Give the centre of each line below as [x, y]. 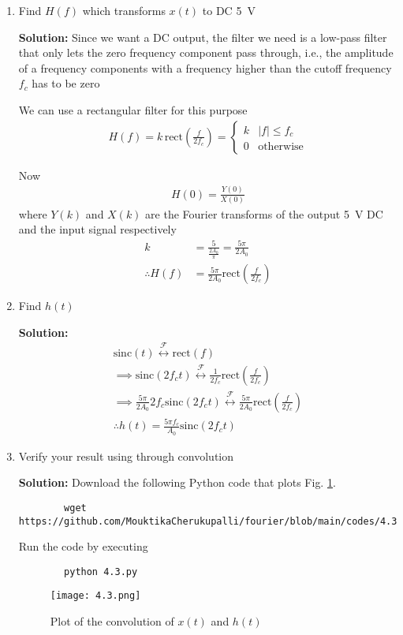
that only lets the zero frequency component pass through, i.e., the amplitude [206, 52]
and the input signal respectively [97, 229]
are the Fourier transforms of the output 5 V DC [264, 213]
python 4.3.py [101, 571]
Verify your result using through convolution [126, 456]
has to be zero [66, 83]
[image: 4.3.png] [95, 596]
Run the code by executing [83, 546]
